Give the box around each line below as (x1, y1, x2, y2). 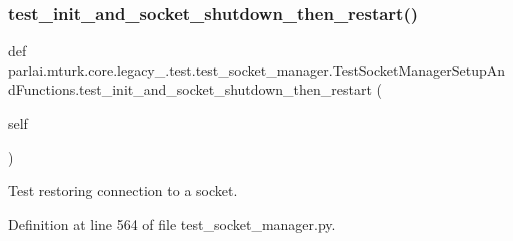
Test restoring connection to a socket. (8, 180, 238, 201)
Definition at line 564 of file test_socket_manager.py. (8, 213, 336, 234)
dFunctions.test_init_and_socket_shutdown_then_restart (8, 79, 372, 100)
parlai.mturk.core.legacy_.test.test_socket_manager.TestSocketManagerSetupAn (8, 59, 506, 80)
